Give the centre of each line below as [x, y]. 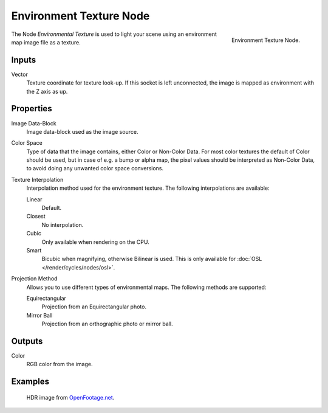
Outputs [27, 341]
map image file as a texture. [46, 42]
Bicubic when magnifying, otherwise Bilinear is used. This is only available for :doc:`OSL [152, 259]
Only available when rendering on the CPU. [95, 242]
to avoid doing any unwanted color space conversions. [95, 168]
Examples [30, 382]
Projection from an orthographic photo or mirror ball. [107, 324]
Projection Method [34, 279]
